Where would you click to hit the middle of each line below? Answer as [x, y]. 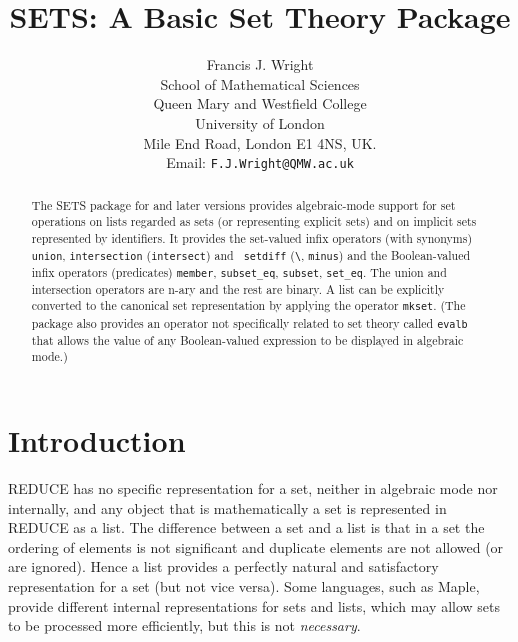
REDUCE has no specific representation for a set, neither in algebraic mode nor [253, 487]
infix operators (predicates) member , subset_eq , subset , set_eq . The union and [239, 271]
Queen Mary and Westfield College [260, 103]
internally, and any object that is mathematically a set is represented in [227, 507]
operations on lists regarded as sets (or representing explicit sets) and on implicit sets [254, 221]
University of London [260, 122]
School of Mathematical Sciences [260, 83]
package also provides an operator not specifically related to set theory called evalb [249, 322]
